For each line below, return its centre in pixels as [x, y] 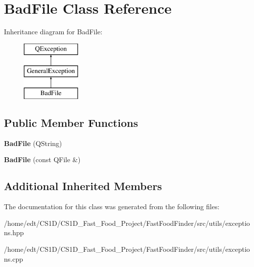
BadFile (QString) [33, 143]
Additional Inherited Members [83, 186]
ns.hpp [14, 232]
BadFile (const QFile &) [42, 159]
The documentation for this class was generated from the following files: [112, 206]
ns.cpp [13, 258]
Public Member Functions [71, 123]
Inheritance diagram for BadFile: [53, 32]
